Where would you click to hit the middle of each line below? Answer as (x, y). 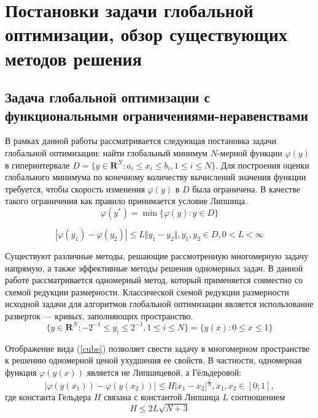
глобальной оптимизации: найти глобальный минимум (106, 152)
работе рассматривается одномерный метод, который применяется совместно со (154, 280)
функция (21, 372)
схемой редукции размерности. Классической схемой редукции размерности (147, 291)
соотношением (258, 396)
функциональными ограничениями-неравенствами (157, 115)
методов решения (73, 58)
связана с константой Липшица (162, 396)
